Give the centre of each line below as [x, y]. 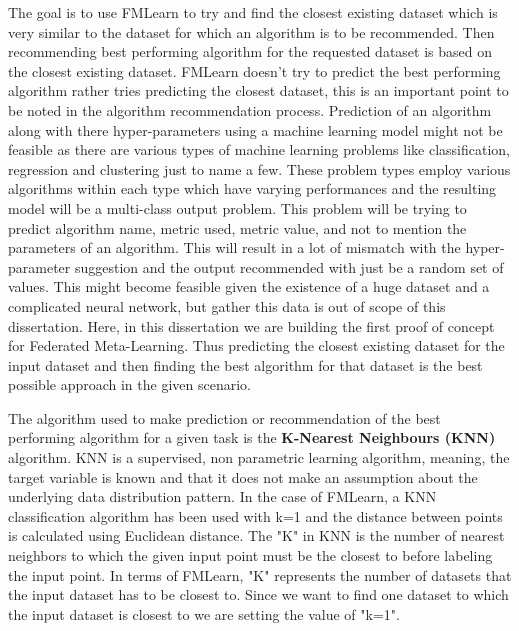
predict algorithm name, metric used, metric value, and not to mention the [237, 227]
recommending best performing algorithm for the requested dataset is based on [250, 51]
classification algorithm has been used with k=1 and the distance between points [255, 515]
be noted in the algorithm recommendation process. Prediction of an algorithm [250, 109]
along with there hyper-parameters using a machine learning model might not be [255, 129]
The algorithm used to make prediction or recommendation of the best [224, 417]
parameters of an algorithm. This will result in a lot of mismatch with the [234, 247]
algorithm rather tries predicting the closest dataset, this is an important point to [258, 90]
